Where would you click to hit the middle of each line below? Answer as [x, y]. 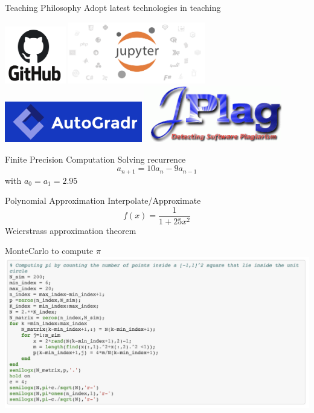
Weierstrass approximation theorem [71, 230]
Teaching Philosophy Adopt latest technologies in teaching [113, 7]
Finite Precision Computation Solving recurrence [95, 159]
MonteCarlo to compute [49, 251]
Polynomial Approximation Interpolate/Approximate [103, 200]
